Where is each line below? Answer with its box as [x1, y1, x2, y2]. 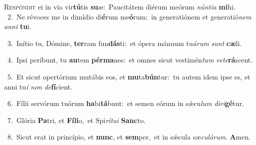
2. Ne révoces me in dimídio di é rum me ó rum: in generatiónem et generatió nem [7, 11, 252, 21]
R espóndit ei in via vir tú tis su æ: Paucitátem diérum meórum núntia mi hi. [4, 1, 236, 11]
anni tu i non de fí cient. [4, 81, 72, 91]
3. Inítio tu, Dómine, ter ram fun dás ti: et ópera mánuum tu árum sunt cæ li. [7, 37, 242, 48]
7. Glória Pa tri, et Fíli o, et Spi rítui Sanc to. [7, 114, 146, 125]
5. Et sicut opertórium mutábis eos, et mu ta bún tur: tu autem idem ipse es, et [7, 71, 251, 81]
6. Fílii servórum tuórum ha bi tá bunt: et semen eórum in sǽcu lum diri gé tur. [7, 98, 244, 108]
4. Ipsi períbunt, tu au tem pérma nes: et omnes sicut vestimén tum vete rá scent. [7, 54, 253, 65]
